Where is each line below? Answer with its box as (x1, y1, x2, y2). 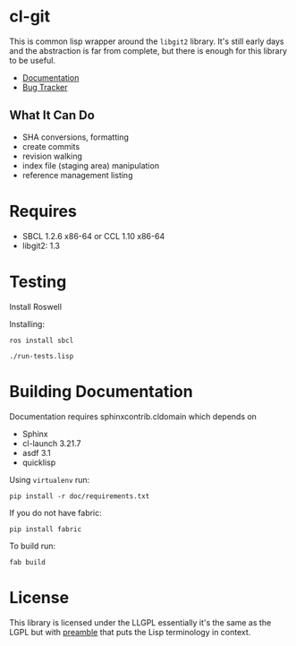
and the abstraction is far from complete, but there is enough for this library (9, 45, 288, 56)
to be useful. (9, 55, 56, 65)
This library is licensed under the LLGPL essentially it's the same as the (9, 616, 272, 628)
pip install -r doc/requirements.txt (9, 491, 150, 501)
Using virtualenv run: (9, 474, 90, 485)
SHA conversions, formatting (21, 132, 130, 142)
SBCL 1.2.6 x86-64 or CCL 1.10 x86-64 (21, 230, 165, 241)
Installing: (9, 318, 45, 329)
